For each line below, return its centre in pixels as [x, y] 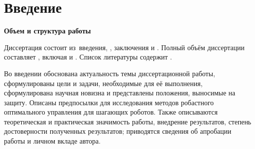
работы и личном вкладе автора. [52, 141]
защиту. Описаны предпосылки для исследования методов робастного [109, 102]
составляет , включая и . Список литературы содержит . [88, 57]
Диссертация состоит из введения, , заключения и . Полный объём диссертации [124, 47]
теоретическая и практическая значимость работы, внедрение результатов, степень [128, 121]
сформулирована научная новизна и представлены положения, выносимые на [120, 93]
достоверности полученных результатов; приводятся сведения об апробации [118, 131]
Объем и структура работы [48, 31]
